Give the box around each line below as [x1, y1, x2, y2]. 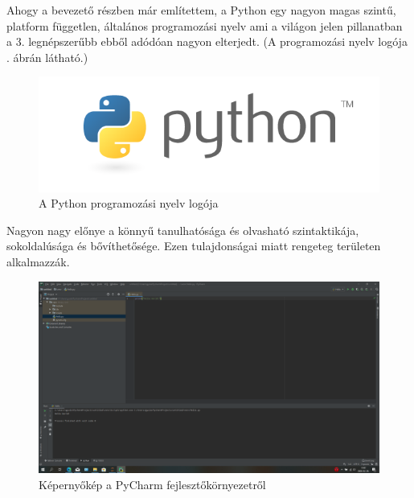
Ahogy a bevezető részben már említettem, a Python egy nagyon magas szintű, [6, 2, 396, 18]
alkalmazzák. [6, 253, 70, 270]
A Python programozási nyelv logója [39, 195, 219, 212]
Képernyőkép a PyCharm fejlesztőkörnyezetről [39, 475, 266, 492]
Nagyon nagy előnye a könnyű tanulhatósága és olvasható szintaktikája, [6, 221, 359, 238]
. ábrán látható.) [6, 48, 88, 65]
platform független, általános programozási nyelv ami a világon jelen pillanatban [6, 17, 403, 34]
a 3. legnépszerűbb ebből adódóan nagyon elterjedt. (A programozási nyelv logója [6, 33, 408, 50]
